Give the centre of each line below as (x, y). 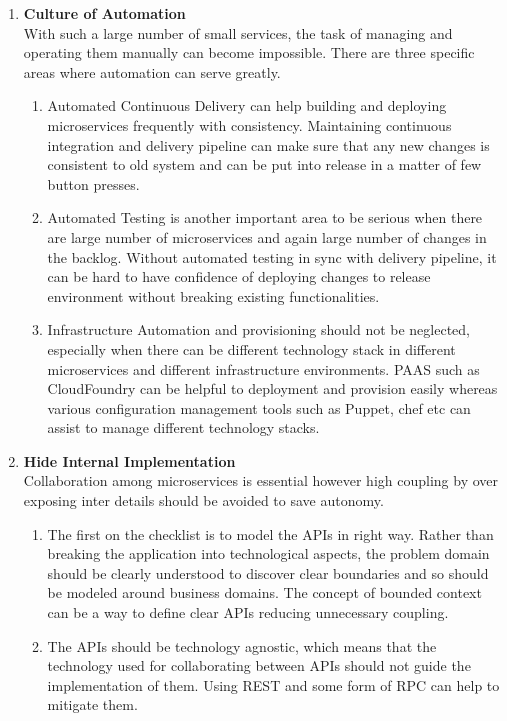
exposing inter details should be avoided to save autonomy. (203, 500)
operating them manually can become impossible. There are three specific (249, 52)
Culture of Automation (104, 13)
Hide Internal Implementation (129, 460)
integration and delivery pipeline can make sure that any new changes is (268, 144)
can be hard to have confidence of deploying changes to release (239, 276)
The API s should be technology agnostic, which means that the (242, 645)
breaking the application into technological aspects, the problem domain (268, 553)
